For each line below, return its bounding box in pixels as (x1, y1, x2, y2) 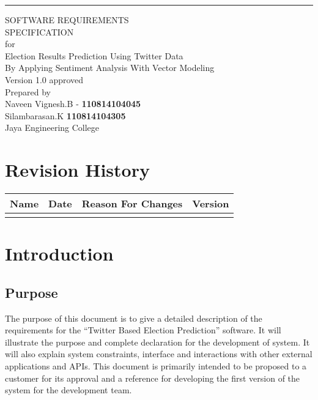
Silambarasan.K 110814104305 (5, 109, 126, 122)
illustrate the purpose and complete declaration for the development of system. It (5, 335, 310, 348)
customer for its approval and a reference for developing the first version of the (5, 371, 300, 384)
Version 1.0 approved (5, 73, 84, 86)
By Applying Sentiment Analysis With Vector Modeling (5, 61, 215, 74)
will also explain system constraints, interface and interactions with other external (5, 347, 312, 360)
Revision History (5, 157, 150, 182)
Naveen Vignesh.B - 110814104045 (5, 97, 141, 110)
